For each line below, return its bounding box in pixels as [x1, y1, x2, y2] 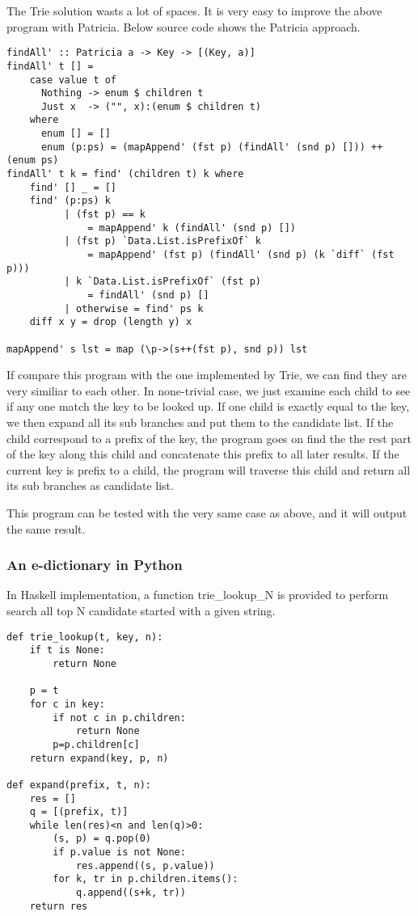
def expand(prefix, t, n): [6, 779, 151, 791]
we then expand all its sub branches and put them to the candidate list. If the [6, 414, 394, 431]
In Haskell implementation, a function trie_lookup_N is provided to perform [6, 586, 389, 603]
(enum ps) [6, 154, 59, 167]
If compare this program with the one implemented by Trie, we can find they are [6, 366, 407, 383]
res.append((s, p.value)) [75, 859, 215, 872]
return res [29, 900, 88, 912]
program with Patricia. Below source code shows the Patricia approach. [6, 18, 361, 35]
